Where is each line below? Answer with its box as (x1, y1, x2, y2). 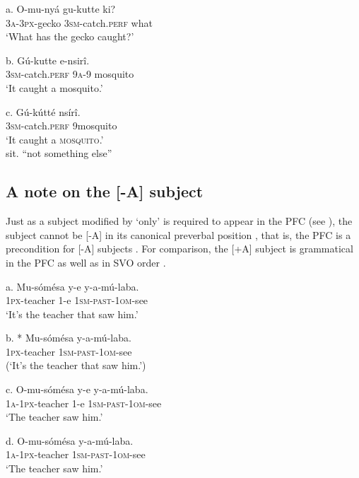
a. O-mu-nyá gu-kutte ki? (6, 1, 116, 16)
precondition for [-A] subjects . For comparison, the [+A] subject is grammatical (6, 241, 353, 256)
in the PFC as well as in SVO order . (6, 255, 166, 269)
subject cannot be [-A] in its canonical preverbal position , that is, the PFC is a (6, 227, 351, 242)
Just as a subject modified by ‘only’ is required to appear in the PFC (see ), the (6, 214, 353, 228)
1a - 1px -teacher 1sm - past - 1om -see (6, 447, 146, 462)
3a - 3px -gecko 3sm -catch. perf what (6, 15, 153, 30)
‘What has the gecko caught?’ (6, 29, 134, 44)
